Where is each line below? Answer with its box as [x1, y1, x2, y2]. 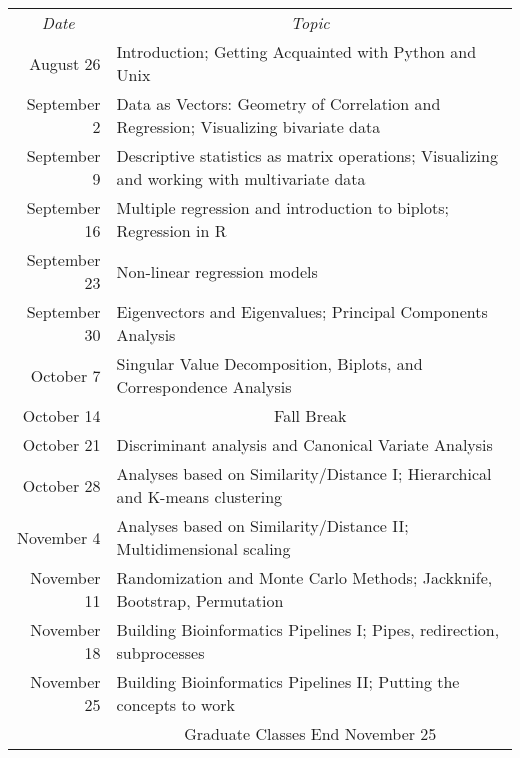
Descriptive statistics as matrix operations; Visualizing [116, 144, 498, 167]
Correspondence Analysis [116, 375, 292, 398]
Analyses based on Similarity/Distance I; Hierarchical [116, 462, 492, 485]
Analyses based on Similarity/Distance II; [116, 514, 409, 537]
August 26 [29, 51, 101, 75]
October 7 [30, 363, 101, 387]
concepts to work [116, 693, 235, 716]
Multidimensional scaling [116, 537, 291, 560]
